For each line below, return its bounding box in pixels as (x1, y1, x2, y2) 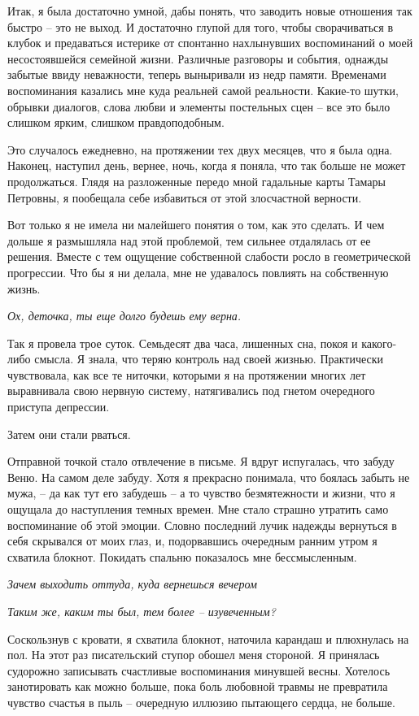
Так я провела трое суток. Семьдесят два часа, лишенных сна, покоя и (7, 334, 358, 351)
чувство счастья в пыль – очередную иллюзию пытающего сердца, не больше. (7, 693, 395, 710)
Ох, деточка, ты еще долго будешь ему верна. (7, 307, 242, 324)
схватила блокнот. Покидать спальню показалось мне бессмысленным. (7, 548, 357, 565)
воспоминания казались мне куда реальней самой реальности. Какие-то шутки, (7, 81, 399, 98)
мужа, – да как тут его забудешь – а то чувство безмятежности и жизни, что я (7, 484, 395, 501)
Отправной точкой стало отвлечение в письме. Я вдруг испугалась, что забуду (7, 453, 395, 470)
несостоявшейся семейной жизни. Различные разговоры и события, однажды (7, 50, 389, 67)
